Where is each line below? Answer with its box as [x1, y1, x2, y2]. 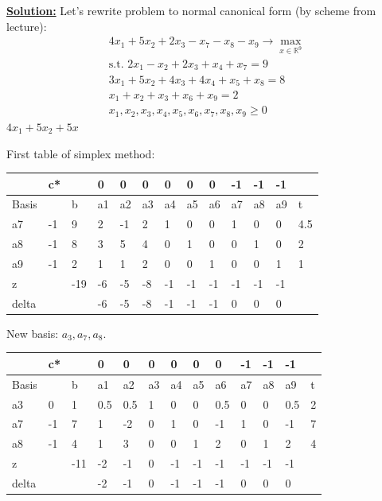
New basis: [6, 324, 59, 341]
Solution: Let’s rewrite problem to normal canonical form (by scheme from [6, 2, 376, 18]
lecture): [6, 17, 47, 34]
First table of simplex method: [6, 145, 155, 161]
